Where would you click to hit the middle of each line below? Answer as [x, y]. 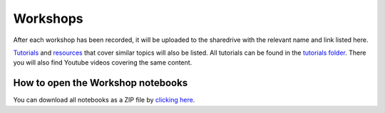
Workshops [48, 18]
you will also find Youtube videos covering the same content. [103, 63]
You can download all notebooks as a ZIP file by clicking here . [104, 100]
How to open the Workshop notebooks [101, 83]
